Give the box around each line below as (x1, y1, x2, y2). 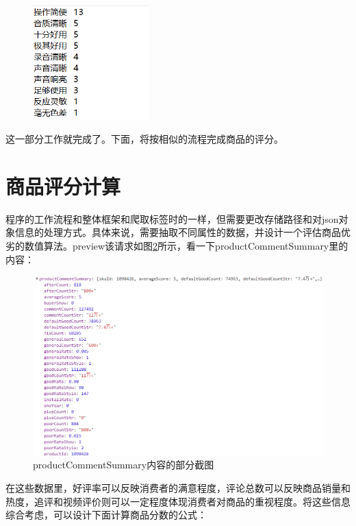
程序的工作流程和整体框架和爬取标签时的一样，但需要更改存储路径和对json (5, 211, 339, 226)
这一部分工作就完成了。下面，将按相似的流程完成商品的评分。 (5, 132, 283, 146)
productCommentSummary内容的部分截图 (33, 457, 214, 472)
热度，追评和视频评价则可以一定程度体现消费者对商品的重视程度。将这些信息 (5, 494, 351, 508)
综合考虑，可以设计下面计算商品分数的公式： (5, 507, 207, 522)
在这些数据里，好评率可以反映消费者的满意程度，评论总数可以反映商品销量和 (5, 481, 351, 494)
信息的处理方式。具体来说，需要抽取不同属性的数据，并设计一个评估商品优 (14, 225, 351, 239)
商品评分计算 (5, 171, 121, 200)
